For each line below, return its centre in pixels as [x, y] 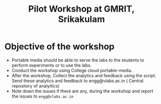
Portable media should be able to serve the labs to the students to [78, 60]
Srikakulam [81, 19]
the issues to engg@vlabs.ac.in [43, 96]
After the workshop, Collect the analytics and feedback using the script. [84, 75]
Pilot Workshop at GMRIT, [81, 9]
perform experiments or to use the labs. [51, 65]
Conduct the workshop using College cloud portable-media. [72, 70]
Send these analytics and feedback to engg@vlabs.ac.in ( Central [77, 81]
